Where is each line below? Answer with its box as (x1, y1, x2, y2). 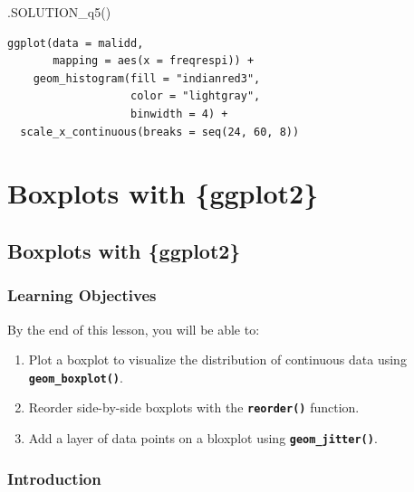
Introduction (7, 467, 101, 489)
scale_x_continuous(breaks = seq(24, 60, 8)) (20, 125, 300, 138)
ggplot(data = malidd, (7, 36, 144, 50)
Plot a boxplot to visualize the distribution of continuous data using (28, 350, 407, 369)
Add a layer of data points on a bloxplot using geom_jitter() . (28, 429, 378, 448)
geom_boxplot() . (28, 367, 123, 386)
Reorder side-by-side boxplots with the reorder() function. (28, 398, 360, 417)
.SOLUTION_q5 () (7, 3, 111, 21)
